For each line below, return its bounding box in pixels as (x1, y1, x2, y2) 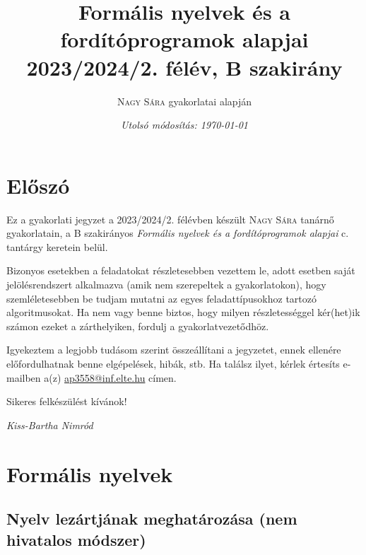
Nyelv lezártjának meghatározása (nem (6, 508, 297, 530)
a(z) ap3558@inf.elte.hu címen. (44, 370, 177, 385)
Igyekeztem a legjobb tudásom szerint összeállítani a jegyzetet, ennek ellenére (6, 342, 341, 357)
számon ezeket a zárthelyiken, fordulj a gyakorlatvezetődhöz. (6, 318, 269, 333)
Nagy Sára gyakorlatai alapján (117, 93, 252, 108)
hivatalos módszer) (6, 528, 146, 550)
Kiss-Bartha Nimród (6, 417, 93, 432)
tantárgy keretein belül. (6, 239, 108, 254)
